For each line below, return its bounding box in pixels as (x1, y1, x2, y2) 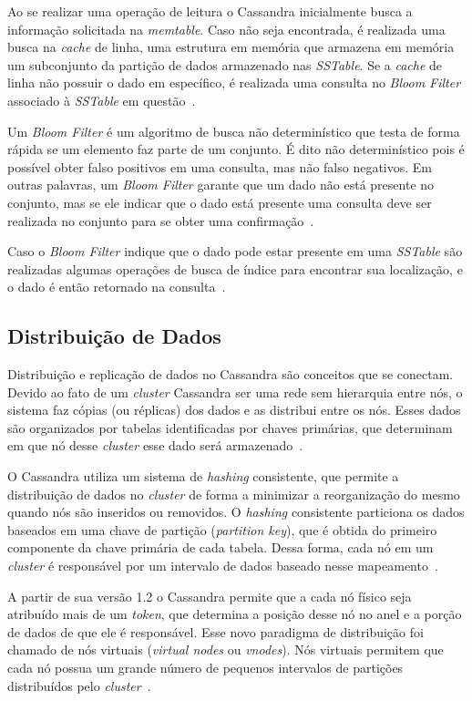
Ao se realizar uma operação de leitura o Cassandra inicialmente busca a (7, 2, 413, 20)
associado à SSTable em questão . (7, 90, 196, 109)
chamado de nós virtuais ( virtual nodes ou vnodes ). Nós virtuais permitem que (7, 640, 444, 659)
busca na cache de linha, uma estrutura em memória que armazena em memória (7, 37, 455, 57)
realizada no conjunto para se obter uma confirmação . (7, 211, 314, 230)
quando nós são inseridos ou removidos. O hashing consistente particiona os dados (7, 502, 465, 521)
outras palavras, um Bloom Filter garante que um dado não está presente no (7, 175, 435, 194)
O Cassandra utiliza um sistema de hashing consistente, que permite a (7, 467, 399, 486)
